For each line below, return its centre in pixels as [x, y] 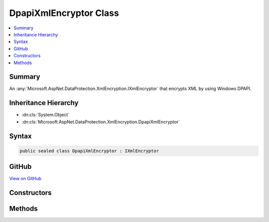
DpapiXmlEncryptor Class [64, 13]
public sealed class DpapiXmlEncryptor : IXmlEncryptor [89, 151]
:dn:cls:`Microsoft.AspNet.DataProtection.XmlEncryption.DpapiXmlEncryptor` [101, 121]
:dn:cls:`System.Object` [46, 115]
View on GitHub [25, 179]
